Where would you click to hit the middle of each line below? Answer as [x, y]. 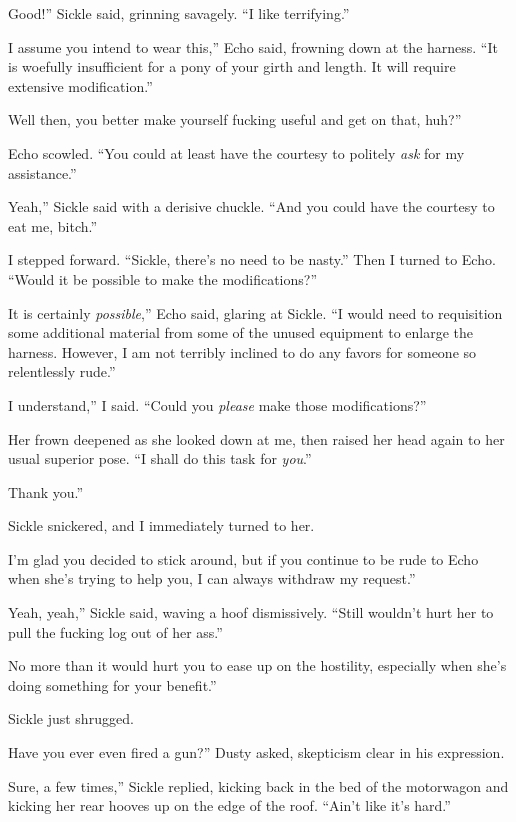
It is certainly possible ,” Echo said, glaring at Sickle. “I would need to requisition [255, 312]
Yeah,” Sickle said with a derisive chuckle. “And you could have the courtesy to [251, 206]
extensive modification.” [80, 85]
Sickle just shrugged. [71, 718]
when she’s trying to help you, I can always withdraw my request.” [212, 578]
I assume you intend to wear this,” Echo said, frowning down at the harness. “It [253, 46]
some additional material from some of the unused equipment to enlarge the [241, 332]
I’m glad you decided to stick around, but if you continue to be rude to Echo [243, 558]
